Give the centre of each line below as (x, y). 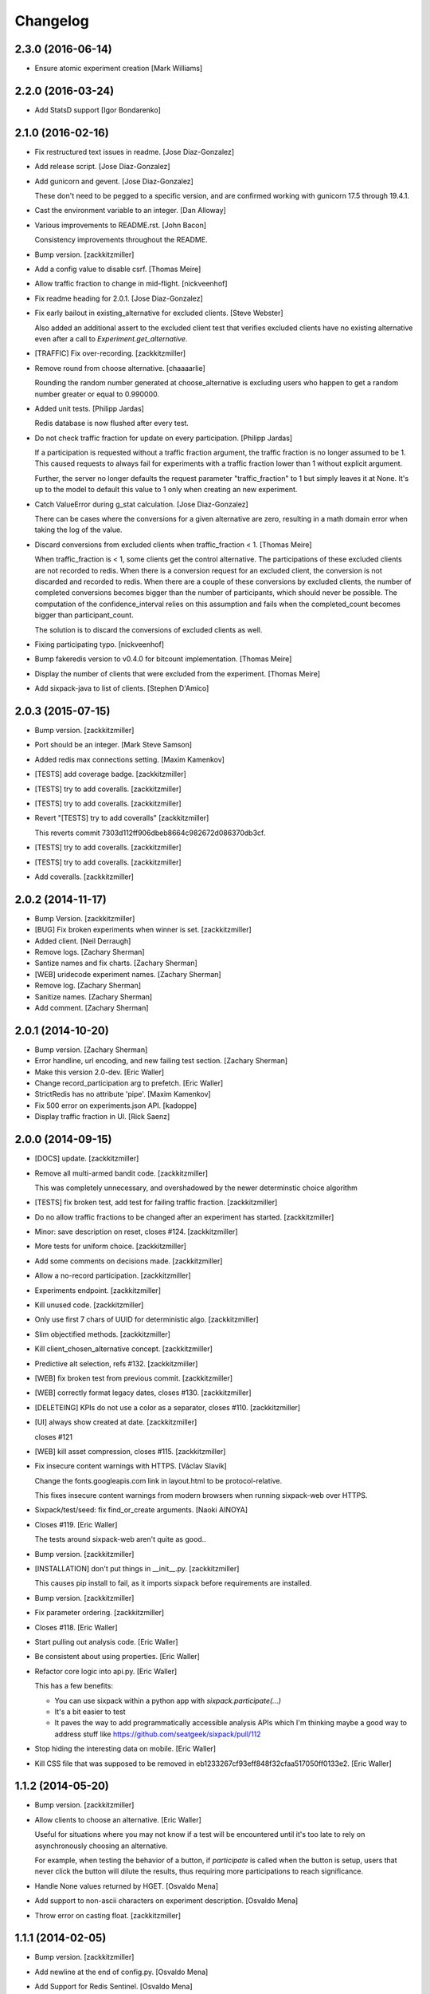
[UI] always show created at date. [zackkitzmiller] (116, 1422)
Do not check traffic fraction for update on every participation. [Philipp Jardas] (164, 438)
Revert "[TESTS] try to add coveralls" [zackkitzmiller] (122, 818)
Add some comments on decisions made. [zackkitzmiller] (129, 1261)
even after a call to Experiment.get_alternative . (111, 338)
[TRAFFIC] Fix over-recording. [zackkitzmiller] (110, 353)
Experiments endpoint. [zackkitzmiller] (98, 1290)
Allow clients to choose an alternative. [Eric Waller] (118, 1819)
